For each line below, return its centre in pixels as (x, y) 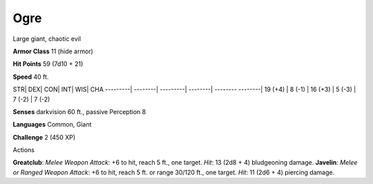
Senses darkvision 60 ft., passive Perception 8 (79, 111)
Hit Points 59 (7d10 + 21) (48, 64)
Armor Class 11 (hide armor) (53, 51)
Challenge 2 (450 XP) (44, 137)
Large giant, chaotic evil (47, 39)
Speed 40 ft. (31, 77)
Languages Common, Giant (52, 125)
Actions (23, 150)
